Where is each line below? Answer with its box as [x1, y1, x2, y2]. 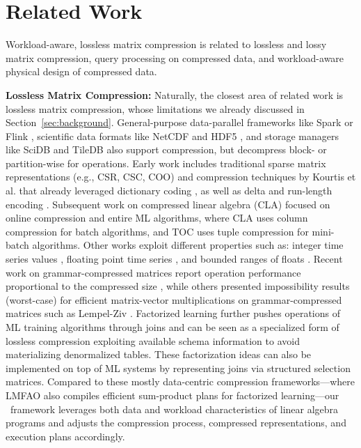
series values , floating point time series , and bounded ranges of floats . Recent [6, 252, 343, 266]
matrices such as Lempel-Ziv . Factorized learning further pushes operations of [6, 306, 340, 320]
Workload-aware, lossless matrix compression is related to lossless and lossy [6, 37, 327, 52]
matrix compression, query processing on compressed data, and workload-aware [6, 50, 344, 65]
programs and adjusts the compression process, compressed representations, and [6, 415, 346, 430]
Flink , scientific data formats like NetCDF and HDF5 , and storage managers [6, 128, 339, 143]
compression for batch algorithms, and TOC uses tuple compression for [6, 224, 309, 238]
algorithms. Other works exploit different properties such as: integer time [32, 238, 344, 252]
